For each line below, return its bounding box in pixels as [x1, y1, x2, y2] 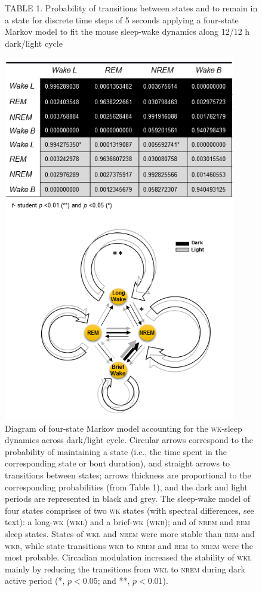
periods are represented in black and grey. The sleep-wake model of [5, 492, 251, 505]
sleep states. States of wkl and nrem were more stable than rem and [5, 528, 255, 540]
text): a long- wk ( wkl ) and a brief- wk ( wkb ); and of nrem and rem [5, 516, 250, 528]
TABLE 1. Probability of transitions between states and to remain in [5, 2, 258, 14]
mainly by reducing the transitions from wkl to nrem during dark [5, 562, 245, 575]
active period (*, [5, 574, 65, 587]
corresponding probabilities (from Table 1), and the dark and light [5, 480, 248, 493]
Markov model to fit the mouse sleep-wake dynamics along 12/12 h [5, 25, 250, 38]
